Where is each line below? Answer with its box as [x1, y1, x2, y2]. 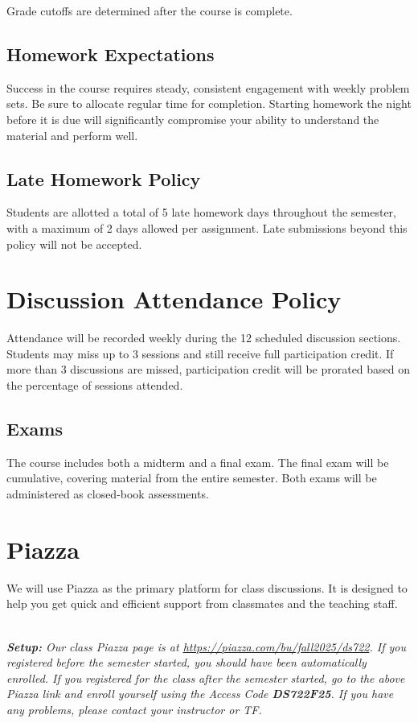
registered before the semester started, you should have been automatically [6, 654, 367, 671]
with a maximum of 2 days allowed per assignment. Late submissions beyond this [6, 219, 408, 236]
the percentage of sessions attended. [6, 377, 183, 394]
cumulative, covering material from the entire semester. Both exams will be [6, 469, 377, 486]
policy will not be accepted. [6, 235, 142, 252]
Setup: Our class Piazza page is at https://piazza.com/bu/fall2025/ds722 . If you [6, 638, 406, 655]
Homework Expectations [6, 41, 215, 66]
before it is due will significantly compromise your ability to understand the [6, 110, 379, 127]
